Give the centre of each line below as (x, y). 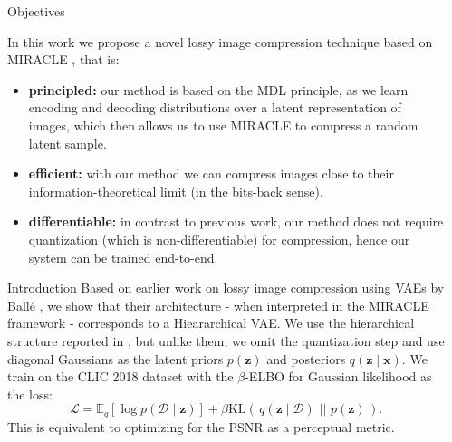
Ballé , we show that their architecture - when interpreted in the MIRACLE (218, 305)
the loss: (30, 394)
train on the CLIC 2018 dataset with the (120, 376)
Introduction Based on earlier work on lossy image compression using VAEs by (226, 288)
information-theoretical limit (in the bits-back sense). (176, 191)
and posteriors (306, 358)
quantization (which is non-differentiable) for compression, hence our (219, 239)
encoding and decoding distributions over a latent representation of (215, 107)
